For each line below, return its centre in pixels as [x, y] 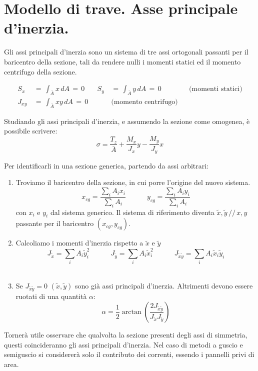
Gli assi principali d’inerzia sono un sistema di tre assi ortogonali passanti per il [126, 52]
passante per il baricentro [55, 223]
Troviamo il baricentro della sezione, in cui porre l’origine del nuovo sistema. [133, 182]
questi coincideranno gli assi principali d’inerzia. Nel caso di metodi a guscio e [123, 344]
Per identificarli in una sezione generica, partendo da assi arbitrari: [106, 165]
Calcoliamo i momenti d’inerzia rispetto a [79, 243]
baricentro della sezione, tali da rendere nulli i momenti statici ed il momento [122, 61]
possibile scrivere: [31, 131]
